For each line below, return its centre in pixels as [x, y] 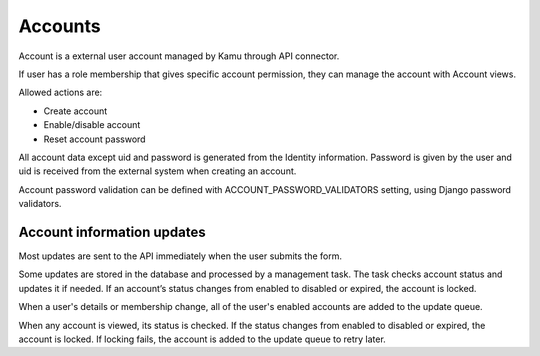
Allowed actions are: [60, 92]
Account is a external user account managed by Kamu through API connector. [179, 56]
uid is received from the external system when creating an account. [157, 171]
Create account [75, 111]
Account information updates [112, 231]
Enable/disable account [92, 125]
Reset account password [94, 139]
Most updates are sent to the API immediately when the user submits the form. [180, 256]
